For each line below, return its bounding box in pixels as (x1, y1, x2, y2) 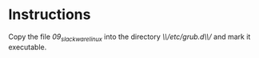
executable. (8, 42, 47, 52)
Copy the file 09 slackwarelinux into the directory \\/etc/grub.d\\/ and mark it (8, 32, 251, 43)
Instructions (8, 6, 91, 24)
